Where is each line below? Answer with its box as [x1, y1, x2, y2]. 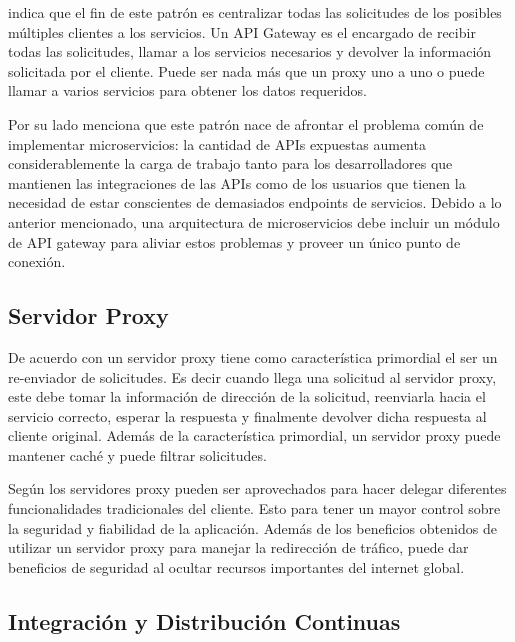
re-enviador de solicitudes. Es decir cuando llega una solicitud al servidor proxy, [8, 366, 497, 387]
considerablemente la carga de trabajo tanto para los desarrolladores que [8, 153, 453, 174]
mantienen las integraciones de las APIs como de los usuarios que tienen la [8, 172, 466, 193]
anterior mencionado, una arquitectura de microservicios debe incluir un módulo [8, 211, 500, 232]
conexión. [8, 251, 66, 272]
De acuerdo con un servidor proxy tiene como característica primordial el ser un [8, 346, 498, 367]
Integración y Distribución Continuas [8, 605, 401, 636]
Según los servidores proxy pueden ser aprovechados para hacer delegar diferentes [8, 478, 507, 499]
